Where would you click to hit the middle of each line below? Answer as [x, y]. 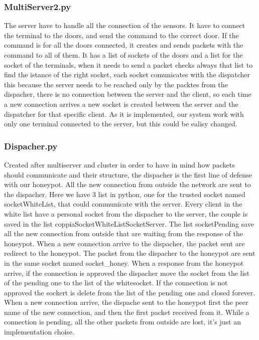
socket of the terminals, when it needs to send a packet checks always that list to [128, 64]
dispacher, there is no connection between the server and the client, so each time [128, 94]
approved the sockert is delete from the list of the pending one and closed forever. [130, 292]
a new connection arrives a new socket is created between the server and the [121, 104]
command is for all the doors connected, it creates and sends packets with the [124, 45]
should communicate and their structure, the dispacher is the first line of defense [128, 174]
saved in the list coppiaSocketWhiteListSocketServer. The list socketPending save [129, 223]
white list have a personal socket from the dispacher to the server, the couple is [126, 213]
